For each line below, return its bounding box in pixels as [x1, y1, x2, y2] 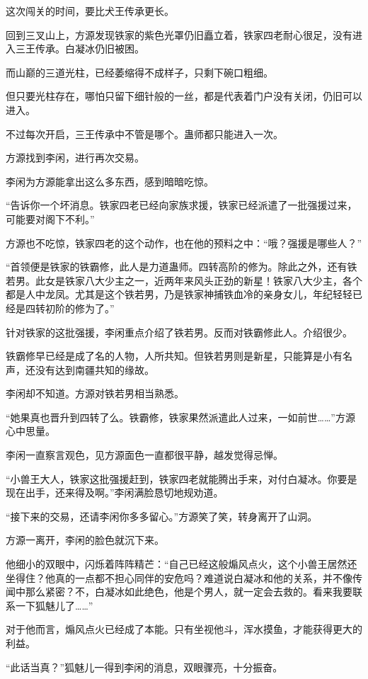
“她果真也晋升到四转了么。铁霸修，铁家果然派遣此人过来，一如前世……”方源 [6, 409, 355, 424]
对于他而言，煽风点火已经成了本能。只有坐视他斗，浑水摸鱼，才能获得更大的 [6, 622, 362, 637]
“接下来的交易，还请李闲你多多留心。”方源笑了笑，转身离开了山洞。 [6, 508, 318, 523]
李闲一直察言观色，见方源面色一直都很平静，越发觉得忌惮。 [6, 447, 283, 462]
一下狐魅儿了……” [15, 598, 93, 612]
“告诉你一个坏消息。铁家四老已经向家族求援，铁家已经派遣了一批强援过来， [6, 198, 357, 212]
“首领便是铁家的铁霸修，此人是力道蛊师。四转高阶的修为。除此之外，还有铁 [6, 259, 357, 274]
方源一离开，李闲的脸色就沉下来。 [6, 532, 164, 547]
